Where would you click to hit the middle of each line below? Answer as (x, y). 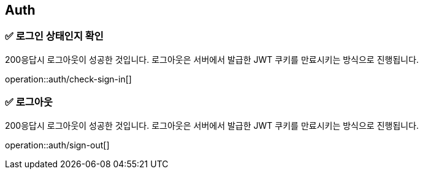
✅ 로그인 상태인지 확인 (54, 36)
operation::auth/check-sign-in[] (68, 79)
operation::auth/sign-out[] (57, 145)
